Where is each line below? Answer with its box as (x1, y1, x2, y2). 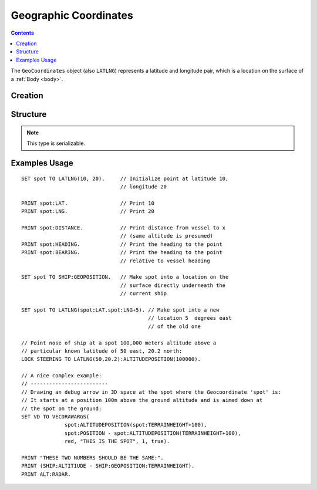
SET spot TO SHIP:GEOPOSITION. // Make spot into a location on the (21, 273, 229, 281)
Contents (11, 29, 35, 36)
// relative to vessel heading (120, 257, 211, 264)
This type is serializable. (26, 140, 85, 147)
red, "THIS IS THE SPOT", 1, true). (65, 438, 170, 445)
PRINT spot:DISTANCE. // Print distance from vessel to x (21, 225, 226, 231)
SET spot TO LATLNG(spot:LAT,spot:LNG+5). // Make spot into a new (21, 306, 220, 313)
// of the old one (147, 323, 201, 330)
